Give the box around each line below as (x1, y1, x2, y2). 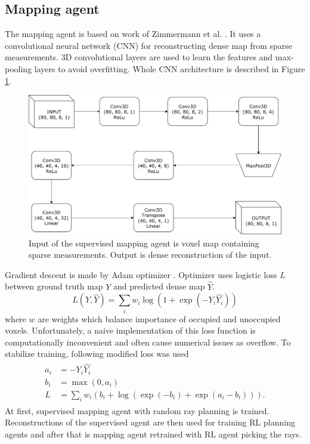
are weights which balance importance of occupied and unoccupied (38, 312, 281, 325)
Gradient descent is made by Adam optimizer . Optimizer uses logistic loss (5, 268, 277, 280)
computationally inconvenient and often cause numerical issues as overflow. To (5, 335, 291, 348)
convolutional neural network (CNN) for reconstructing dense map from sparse (5, 39, 293, 51)
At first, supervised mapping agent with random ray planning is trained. (5, 404, 269, 417)
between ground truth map (5, 280, 103, 292)
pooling (5, 62, 32, 75)
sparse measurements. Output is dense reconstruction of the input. (29, 248, 272, 261)
